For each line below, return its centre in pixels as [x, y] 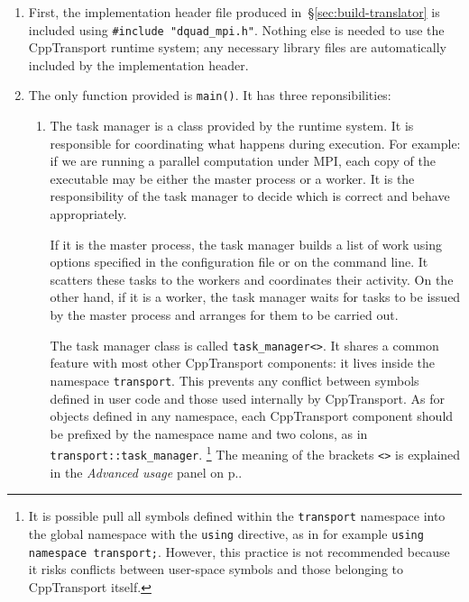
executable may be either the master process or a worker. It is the [232, 178]
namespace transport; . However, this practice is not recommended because [239, 551]
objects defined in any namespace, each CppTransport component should [252, 416]
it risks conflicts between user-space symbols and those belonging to [216, 569]
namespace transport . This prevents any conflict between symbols [234, 380]
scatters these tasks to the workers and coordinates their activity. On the [252, 279]
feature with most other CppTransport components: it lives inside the [242, 363]
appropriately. [88, 214]
